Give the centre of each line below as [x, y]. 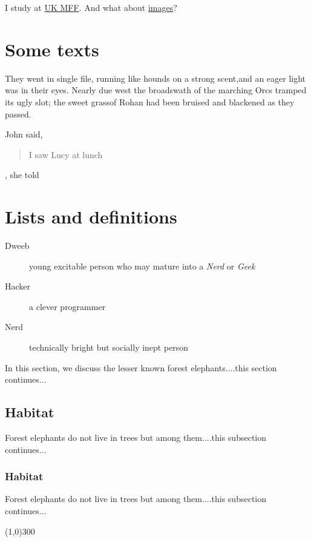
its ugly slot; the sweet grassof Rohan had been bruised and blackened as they [150, 101]
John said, [24, 134]
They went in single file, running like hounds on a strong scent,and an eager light [155, 78]
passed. [18, 114]
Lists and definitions [91, 216]
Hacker [18, 286]
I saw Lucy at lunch [66, 154]
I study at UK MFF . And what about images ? [91, 7]
